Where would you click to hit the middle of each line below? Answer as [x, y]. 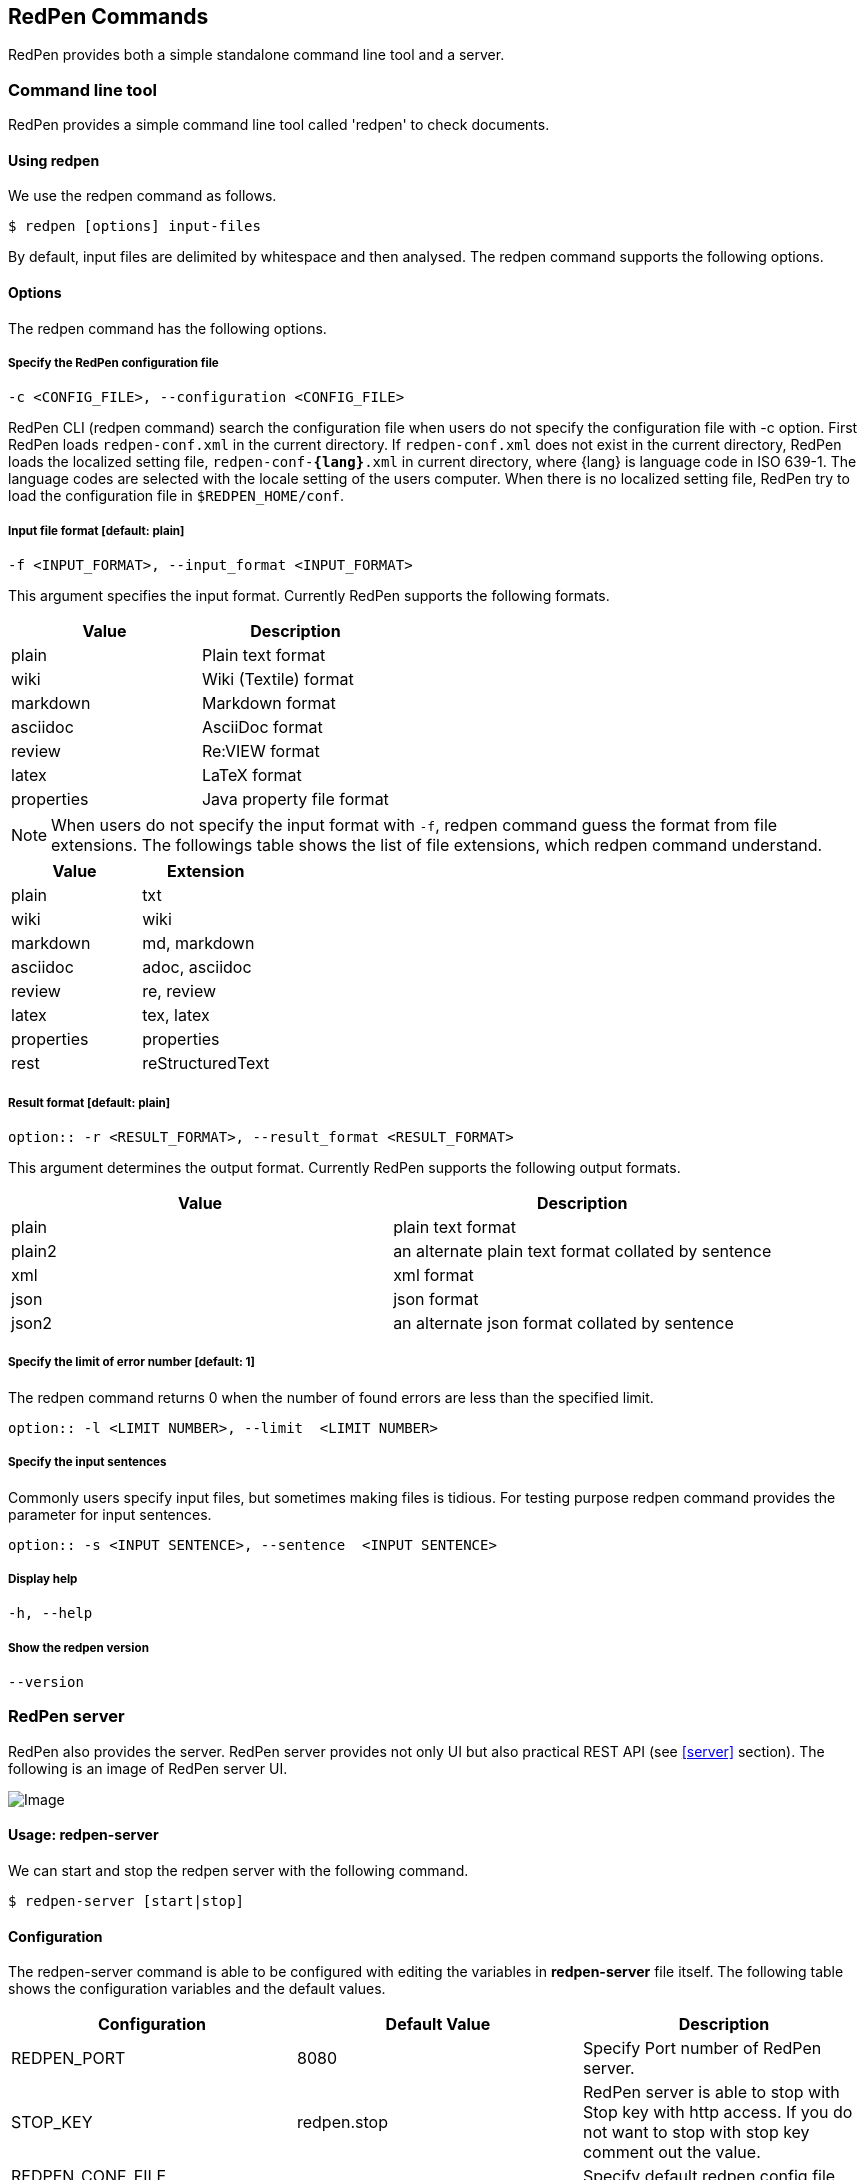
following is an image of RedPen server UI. [148, 1768]
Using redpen [54, 160]
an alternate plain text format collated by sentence [582, 1250]
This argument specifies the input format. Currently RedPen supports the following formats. [309, 596]
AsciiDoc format [262, 727]
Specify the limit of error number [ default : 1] [131, 1362]
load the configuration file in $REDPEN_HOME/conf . [176, 496]
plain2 [34, 1250]
